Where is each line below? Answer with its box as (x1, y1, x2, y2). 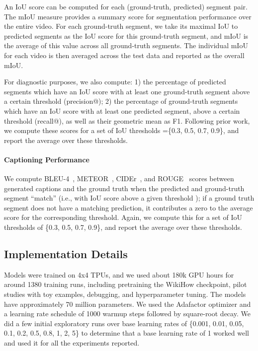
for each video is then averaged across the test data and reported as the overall (4, 50, 245, 60)
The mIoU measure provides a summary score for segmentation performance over (4, 11, 252, 21)
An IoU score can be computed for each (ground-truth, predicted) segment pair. (4, 1, 248, 11)
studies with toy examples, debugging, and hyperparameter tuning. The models (4, 289, 246, 299)
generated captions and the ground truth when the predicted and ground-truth (4, 183, 245, 193)
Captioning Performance (4, 154, 89, 164)
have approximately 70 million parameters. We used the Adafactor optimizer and (4, 298, 251, 309)
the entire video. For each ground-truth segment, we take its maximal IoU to (4, 21, 238, 31)
